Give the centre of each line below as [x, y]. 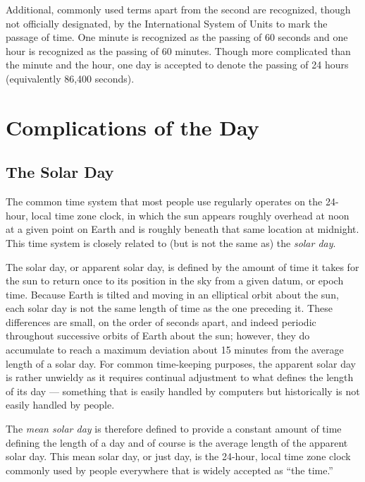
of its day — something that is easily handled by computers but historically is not [183, 391]
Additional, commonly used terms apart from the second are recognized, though [178, 9]
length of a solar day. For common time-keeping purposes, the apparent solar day [181, 363]
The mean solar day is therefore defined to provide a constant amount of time [174, 429]
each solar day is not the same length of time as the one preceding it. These [169, 308]
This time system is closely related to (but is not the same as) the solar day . [171, 242]
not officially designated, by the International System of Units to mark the [167, 23]
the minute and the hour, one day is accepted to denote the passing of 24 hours [177, 65]
